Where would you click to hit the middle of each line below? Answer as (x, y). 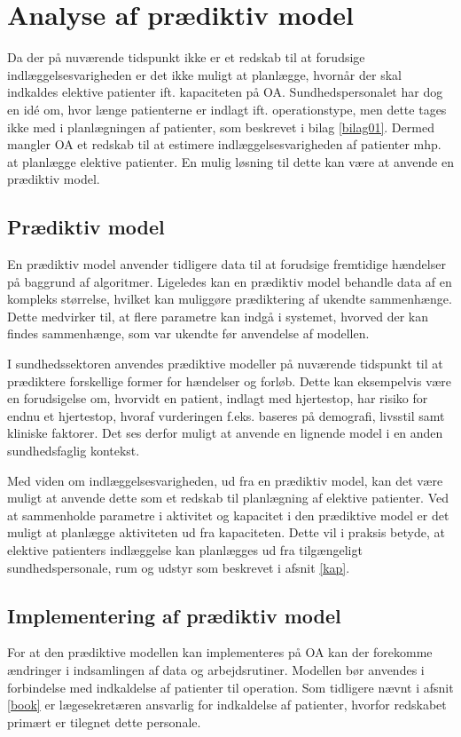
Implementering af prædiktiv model (174, 615)
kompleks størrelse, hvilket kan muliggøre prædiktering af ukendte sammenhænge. (230, 299)
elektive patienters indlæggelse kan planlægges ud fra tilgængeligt (185, 549)
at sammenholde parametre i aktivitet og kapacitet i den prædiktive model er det (228, 515)
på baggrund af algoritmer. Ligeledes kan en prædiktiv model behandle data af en (230, 281)
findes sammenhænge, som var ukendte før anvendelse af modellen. (188, 333)
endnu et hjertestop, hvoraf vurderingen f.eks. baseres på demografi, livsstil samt (226, 415)
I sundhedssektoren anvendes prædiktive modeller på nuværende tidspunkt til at (225, 364)
